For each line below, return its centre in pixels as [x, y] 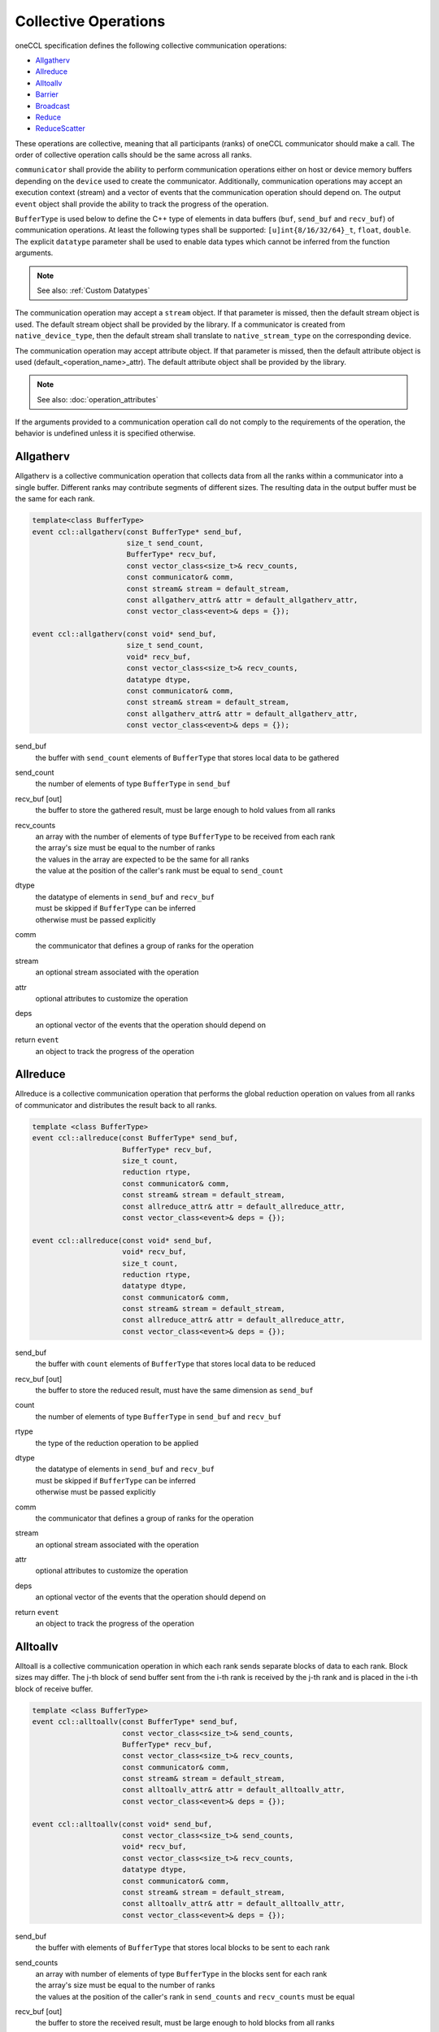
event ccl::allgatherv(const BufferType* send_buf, [137, 532]
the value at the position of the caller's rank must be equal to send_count [159, 871]
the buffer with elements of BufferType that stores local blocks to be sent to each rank [183, 1947]
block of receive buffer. [54, 1689]
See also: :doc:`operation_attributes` [98, 399]
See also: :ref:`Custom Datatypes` [93, 290]
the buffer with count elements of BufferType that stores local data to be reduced [176, 1364]
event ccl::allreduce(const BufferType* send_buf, [135, 1138]
